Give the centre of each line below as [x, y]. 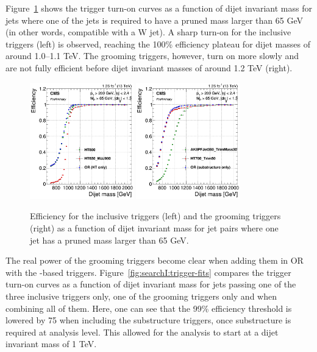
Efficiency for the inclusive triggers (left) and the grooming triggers [155, 216]
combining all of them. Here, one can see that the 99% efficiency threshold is [149, 308]
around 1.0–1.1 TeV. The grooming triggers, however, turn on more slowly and [152, 56]
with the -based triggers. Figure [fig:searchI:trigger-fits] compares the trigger [148, 272]
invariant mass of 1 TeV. [51, 344]
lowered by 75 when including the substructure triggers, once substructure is [148, 320]
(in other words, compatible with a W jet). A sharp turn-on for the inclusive [148, 32]
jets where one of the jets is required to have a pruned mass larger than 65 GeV [154, 20]
